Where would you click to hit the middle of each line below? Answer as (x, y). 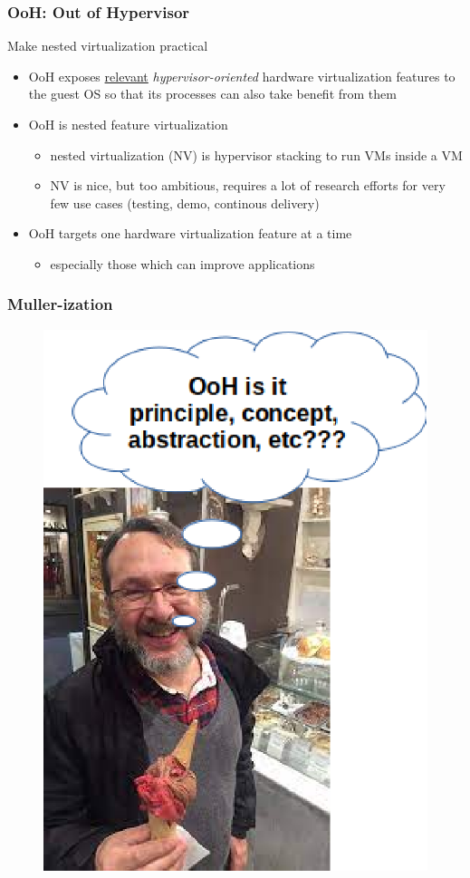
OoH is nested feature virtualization (128, 124)
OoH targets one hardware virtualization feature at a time (190, 233)
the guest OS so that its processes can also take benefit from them (212, 94)
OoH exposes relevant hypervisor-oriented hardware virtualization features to (242, 76)
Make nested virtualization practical (108, 46)
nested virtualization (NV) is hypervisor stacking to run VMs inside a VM (256, 154)
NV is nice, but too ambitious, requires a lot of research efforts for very (248, 185)
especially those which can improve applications (182, 263)
